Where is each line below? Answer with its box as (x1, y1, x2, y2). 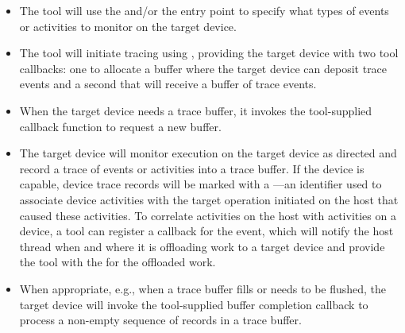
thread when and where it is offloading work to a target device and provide (19, 238, 385, 254)
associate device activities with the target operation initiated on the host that (19, 191, 399, 207)
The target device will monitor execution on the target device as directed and (19, 145, 397, 161)
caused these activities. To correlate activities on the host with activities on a (19, 207, 396, 223)
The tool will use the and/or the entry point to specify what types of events (19, 2, 389, 18)
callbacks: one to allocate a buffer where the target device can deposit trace (19, 60, 388, 76)
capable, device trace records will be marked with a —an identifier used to (19, 176, 382, 192)
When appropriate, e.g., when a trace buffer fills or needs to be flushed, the (19, 280, 387, 296)
